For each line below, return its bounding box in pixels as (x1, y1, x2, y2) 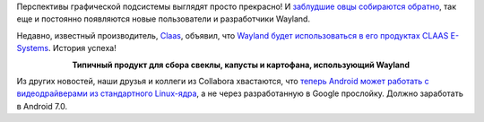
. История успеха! (48, 43, 117, 54)
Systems (16, 43, 49, 54)
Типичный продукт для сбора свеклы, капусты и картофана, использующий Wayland (72, 59, 410, 70)
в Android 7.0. (16, 100, 68, 111)
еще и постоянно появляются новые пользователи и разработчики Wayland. (16, 13, 311, 24)
